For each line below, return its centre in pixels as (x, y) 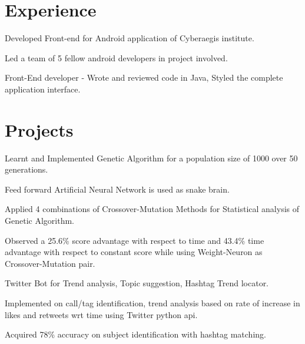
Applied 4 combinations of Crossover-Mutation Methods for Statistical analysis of (152, 209)
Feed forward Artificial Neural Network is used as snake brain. (117, 189)
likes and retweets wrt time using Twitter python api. (101, 314)
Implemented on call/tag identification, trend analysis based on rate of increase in (152, 302)
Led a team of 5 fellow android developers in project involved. (116, 57)
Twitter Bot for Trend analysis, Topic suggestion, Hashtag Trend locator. (137, 283)
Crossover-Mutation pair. (50, 263)
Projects (39, 129)
